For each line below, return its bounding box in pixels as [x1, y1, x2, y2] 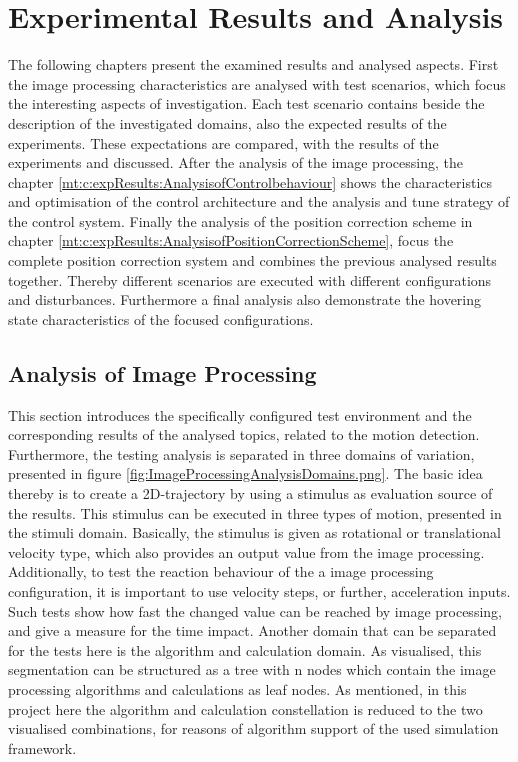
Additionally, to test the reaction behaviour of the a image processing [8, 561, 434, 582]
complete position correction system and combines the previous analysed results [8, 250, 497, 271]
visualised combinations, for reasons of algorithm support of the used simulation [8, 718, 499, 739]
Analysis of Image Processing [8, 357, 317, 388]
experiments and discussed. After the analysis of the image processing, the [8, 152, 463, 173]
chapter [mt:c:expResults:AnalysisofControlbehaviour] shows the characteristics [8, 171, 493, 192]
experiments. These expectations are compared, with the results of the [8, 132, 439, 153]
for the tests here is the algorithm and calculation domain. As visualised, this [8, 639, 482, 660]
